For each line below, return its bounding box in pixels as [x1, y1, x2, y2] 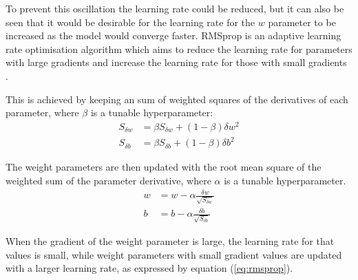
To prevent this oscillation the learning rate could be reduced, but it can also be [6, 1, 344, 15]
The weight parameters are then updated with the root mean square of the [6, 160, 322, 174]
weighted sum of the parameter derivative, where [6, 173, 211, 187]
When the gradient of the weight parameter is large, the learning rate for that [6, 234, 335, 248]
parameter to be [268, 14, 336, 29]
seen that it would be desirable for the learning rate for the [6, 14, 255, 29]
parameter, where [6, 105, 79, 120]
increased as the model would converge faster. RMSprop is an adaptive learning [6, 28, 341, 43]
